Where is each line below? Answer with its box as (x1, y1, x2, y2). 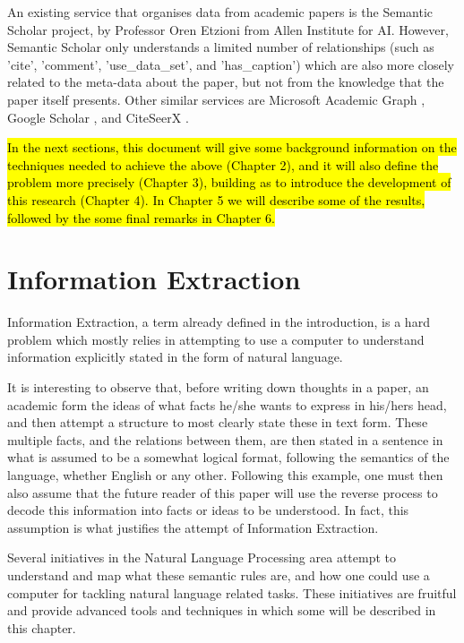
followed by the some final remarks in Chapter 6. (7, 208, 275, 227)
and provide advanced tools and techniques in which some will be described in (7, 601, 436, 620)
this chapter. (7, 618, 76, 637)
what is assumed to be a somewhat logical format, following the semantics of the (7, 448, 450, 467)
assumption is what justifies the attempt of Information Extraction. (7, 518, 379, 536)
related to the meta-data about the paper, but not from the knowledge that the (7, 73, 444, 91)
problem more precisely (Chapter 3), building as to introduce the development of (7, 173, 451, 192)
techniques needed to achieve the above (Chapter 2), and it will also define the (7, 155, 439, 174)
